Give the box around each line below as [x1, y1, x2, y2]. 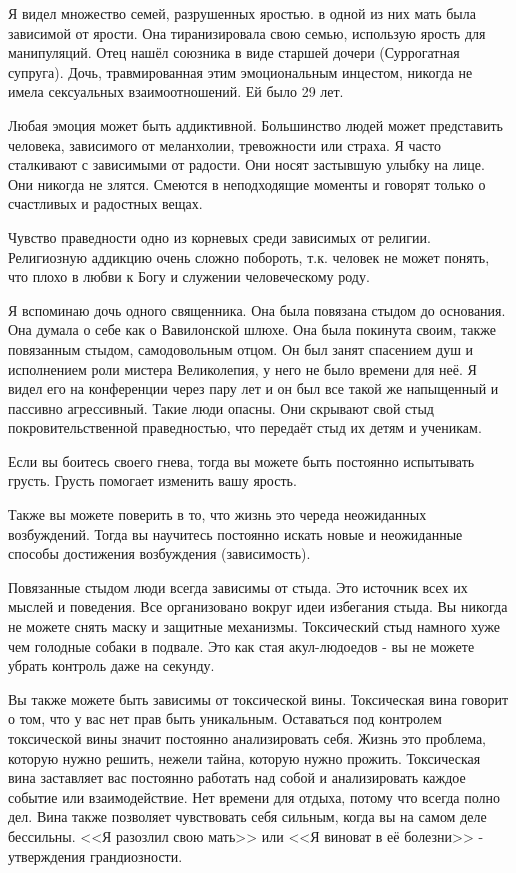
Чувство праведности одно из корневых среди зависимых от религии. [8, 226, 431, 247]
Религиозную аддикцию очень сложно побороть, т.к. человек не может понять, [8, 246, 490, 267]
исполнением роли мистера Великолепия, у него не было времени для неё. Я [8, 358, 477, 379]
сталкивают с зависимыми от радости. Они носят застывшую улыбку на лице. [8, 154, 485, 175]
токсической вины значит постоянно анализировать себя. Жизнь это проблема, [8, 728, 487, 748]
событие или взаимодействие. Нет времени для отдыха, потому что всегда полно [8, 786, 501, 807]
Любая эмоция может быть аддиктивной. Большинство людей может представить [8, 114, 503, 135]
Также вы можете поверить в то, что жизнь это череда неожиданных [8, 504, 427, 525]
